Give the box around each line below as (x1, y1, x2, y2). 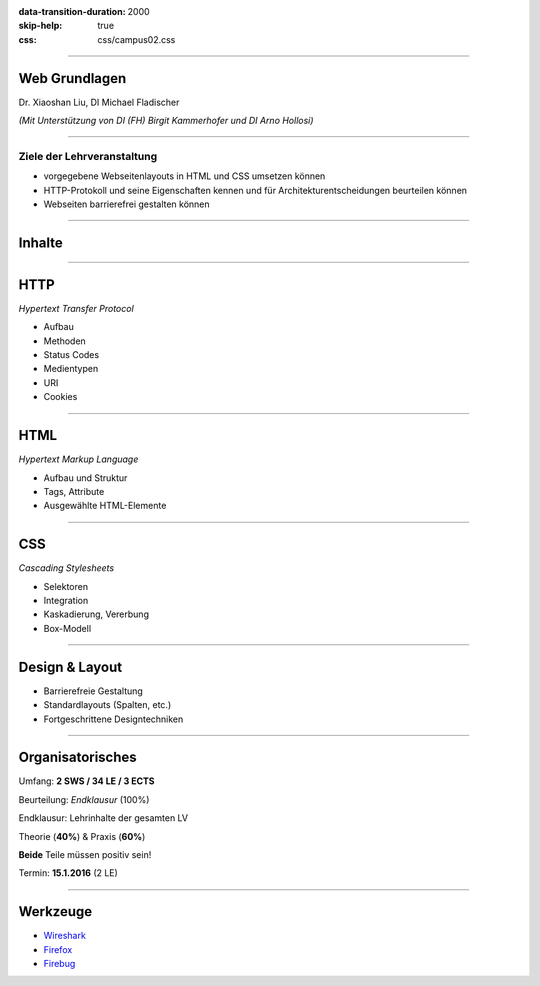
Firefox (43, 943, 73, 955)
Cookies (43, 391, 78, 403)
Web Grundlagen (18, 70, 127, 87)
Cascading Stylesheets (18, 562, 115, 574)
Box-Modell (43, 622, 92, 634)
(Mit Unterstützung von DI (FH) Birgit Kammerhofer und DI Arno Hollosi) (18, 115, 314, 127)
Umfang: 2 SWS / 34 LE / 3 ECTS (18, 775, 155, 787)
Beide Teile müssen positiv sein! (18, 848, 152, 860)
